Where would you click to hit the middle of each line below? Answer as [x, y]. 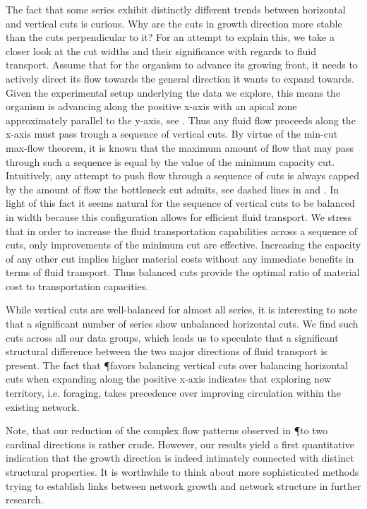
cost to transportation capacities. [77, 286]
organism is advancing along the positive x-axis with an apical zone [151, 106]
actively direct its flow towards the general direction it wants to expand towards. [180, 78]
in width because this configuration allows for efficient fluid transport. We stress [179, 216]
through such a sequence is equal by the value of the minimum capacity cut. [170, 161]
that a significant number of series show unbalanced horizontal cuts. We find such [182, 324]
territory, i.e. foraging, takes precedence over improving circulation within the [173, 393]
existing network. [43, 406]
